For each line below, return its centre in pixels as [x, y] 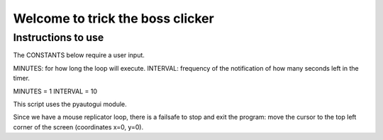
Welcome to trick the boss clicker [113, 18]
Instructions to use [59, 37]
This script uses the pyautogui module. [70, 104]
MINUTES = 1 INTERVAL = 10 [55, 91]
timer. [21, 78]
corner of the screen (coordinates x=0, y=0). [78, 127]
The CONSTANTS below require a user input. [79, 55]
